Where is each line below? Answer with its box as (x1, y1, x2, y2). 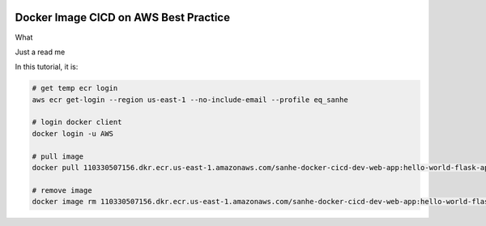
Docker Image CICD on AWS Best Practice (15, 11, 231, 24)
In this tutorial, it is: (15, 62, 79, 72)
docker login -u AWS (32, 129, 113, 138)
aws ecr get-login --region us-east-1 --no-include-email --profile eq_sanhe (32, 95, 348, 104)
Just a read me (15, 47, 66, 57)
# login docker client (32, 117, 122, 127)
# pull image (32, 151, 84, 161)
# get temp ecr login (32, 83, 118, 93)
